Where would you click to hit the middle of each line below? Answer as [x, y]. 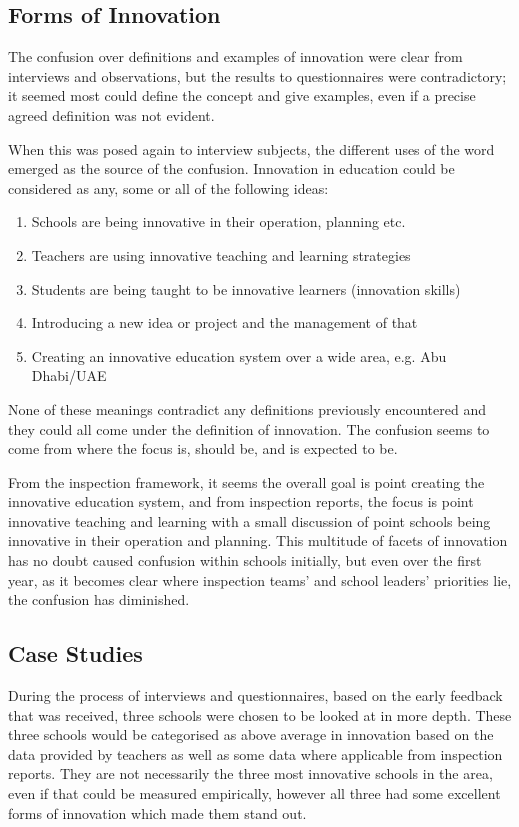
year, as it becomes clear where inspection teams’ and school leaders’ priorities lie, [260, 579]
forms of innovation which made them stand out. [157, 812]
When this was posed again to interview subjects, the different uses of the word [251, 148]
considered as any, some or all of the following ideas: [168, 187]
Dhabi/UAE [69, 375]
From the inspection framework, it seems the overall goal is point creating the [246, 481]
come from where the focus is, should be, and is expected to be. [203, 448]
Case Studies [75, 653]
